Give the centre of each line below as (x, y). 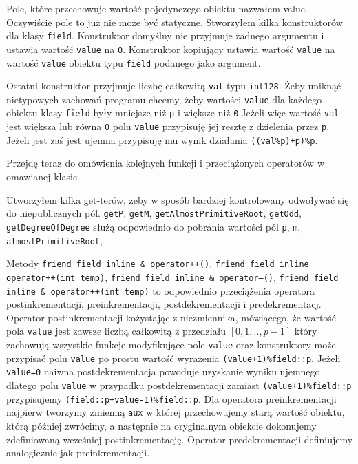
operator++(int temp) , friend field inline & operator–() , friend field (172, 276)
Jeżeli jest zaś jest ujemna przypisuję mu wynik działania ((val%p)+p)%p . (162, 139)
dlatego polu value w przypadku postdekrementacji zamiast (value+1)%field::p (179, 384)
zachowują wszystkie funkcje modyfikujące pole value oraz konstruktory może (171, 344)
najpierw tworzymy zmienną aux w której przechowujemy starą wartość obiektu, (176, 412)
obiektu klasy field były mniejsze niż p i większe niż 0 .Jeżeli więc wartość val (173, 113)
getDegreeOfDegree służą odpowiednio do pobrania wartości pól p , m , (154, 226)
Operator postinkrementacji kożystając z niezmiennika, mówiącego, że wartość (171, 317)
